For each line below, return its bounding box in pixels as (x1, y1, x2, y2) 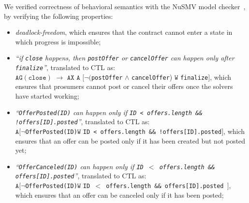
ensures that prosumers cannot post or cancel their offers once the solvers (15, 81, 233, 91)
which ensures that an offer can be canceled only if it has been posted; (15, 189, 224, 200)
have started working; (15, 90, 79, 101)
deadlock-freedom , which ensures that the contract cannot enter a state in (15, 27, 233, 37)
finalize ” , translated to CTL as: (15, 62, 115, 72)
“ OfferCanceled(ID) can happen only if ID (15, 161, 144, 171)
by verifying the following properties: (4, 11, 113, 21)
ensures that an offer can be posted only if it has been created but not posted (15, 135, 246, 145)
